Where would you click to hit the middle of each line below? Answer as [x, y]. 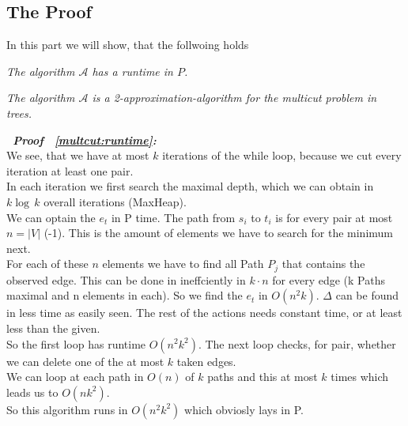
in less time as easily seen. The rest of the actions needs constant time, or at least [204, 313]
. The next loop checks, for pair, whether [297, 343]
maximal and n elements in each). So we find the [125, 295]
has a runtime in [132, 71]
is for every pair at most [334, 217]
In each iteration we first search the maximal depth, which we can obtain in [190, 186]
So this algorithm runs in [67, 409]
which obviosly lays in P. [244, 409]
